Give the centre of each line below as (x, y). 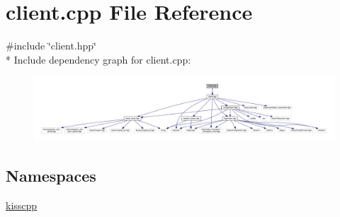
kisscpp (22, 205)
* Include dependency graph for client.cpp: (98, 59)
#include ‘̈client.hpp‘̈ (51, 46)
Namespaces (51, 176)
